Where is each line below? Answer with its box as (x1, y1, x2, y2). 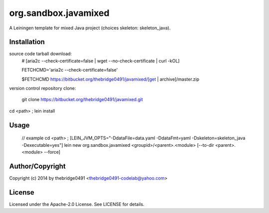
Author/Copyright (9, 162, 66, 170)
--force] (44, 149, 61, 155)
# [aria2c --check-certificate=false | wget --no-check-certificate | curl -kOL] (21, 58, 180, 64)
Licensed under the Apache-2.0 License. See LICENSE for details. (9, 201, 144, 207)
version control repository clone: (9, 85, 76, 92)
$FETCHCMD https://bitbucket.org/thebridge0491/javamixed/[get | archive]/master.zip (21, 76, 199, 82)
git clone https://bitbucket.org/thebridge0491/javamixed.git (21, 97, 143, 103)
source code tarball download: (9, 51, 72, 57)
